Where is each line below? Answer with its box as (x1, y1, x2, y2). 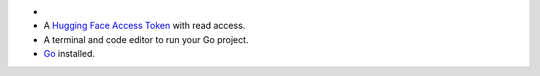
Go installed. (43, 48, 95, 60)
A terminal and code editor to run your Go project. (43, 33, 249, 45)
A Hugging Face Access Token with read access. (43, 20, 246, 32)
